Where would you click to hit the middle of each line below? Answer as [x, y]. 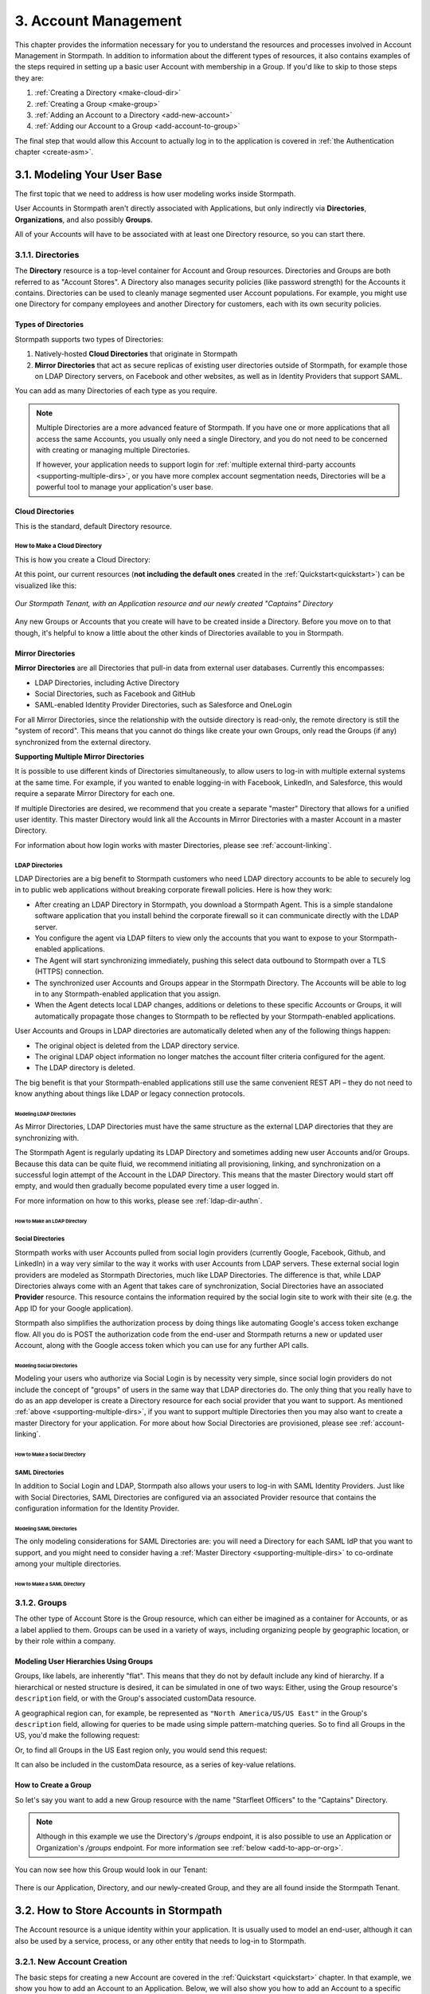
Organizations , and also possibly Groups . [84, 219]
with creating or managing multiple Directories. [113, 450]
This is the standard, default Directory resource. [94, 526]
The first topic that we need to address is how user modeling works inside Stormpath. [155, 193]
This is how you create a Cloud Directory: [83, 559]
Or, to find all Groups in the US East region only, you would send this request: [141, 1750]
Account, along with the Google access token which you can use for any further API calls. [162, 1346]
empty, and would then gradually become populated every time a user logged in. [147, 1186]
